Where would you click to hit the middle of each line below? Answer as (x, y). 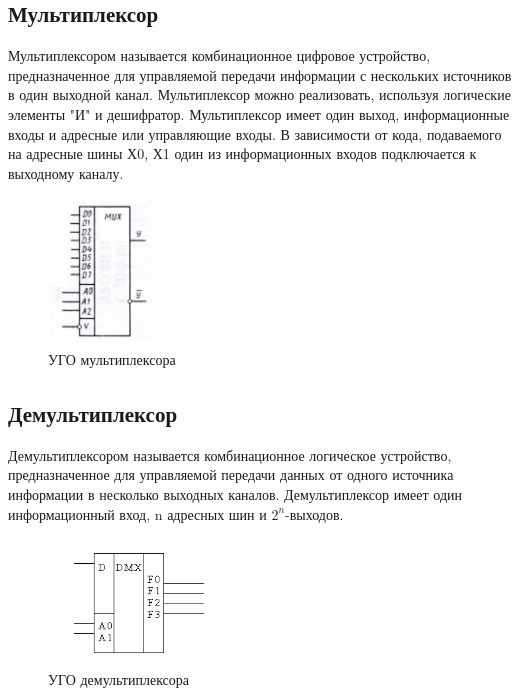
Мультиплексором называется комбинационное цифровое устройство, (219, 55)
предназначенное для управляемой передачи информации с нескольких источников (260, 74)
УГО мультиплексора (112, 359)
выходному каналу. (66, 172)
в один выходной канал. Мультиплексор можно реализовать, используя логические (259, 94)
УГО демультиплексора (119, 679)
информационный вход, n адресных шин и (137, 513)
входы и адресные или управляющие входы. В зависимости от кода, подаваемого (255, 133)
